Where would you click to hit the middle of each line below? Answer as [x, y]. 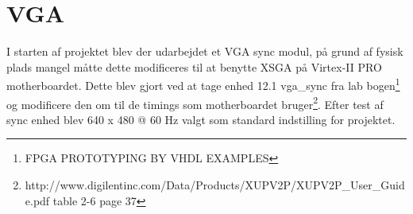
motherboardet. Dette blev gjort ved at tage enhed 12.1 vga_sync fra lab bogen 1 [203, 84]
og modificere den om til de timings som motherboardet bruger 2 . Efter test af [195, 103]
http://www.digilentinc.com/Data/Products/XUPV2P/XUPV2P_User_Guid [215, 185]
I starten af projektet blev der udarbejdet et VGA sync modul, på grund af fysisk [205, 51]
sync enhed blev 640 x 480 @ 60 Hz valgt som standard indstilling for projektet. [201, 119]
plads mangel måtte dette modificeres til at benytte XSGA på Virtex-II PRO [194, 66]
